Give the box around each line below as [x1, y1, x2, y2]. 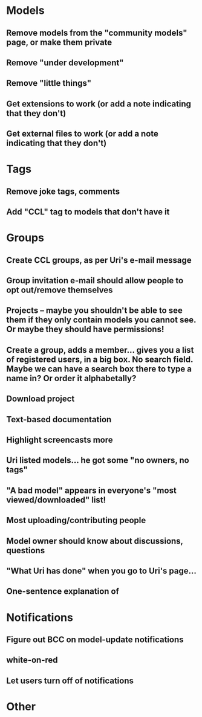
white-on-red [6, 655, 58, 665]
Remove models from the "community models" [6, 28, 187, 38]
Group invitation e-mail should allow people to [6, 275, 184, 286]
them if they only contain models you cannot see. [6, 315, 197, 325]
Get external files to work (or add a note [6, 129, 159, 139]
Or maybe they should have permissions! [6, 324, 165, 335]
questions [6, 545, 45, 556]
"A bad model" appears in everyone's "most [6, 485, 177, 495]
